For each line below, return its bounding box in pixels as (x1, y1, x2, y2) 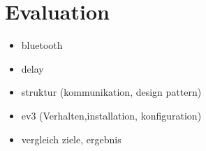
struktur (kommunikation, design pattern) (21, 85, 202, 99)
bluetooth (21, 38, 63, 52)
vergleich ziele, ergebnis (21, 131, 122, 146)
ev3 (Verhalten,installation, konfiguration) (21, 108, 202, 122)
